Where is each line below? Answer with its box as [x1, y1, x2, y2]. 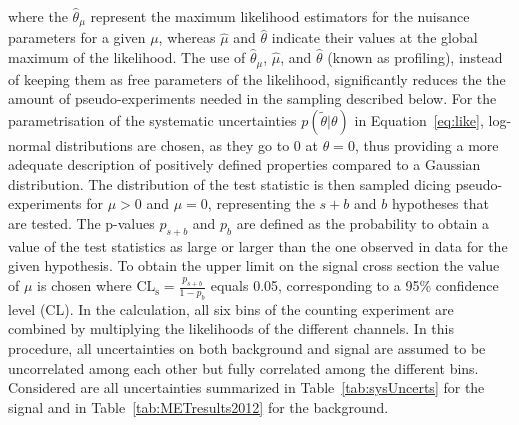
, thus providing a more [354, 134, 499, 155]
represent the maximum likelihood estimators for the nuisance [90, 6, 470, 26]
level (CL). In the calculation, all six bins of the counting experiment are [8, 298, 454, 319]
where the [8, 6, 68, 26]
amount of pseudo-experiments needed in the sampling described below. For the [8, 88, 497, 109]
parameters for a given [8, 27, 146, 48]
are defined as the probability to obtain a [236, 213, 489, 234]
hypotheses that [391, 193, 489, 214]
